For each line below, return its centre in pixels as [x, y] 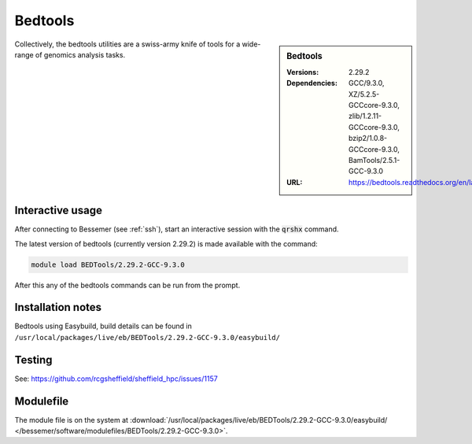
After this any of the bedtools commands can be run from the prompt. [127, 285]
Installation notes [58, 307]
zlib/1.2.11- [365, 116]
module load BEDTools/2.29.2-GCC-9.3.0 [108, 265]
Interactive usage [58, 211]
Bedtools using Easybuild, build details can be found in [103, 326]
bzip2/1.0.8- [368, 139]
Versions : [303, 72]
